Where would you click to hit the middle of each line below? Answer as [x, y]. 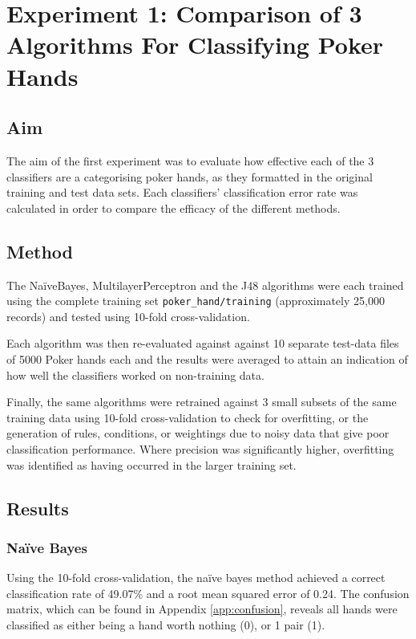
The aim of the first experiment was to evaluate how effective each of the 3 [190, 160]
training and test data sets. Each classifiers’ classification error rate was [182, 192]
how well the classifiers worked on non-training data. [135, 374]
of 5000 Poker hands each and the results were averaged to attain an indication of [207, 358]
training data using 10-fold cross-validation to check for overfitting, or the [188, 417]
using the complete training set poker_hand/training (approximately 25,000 [196, 301]
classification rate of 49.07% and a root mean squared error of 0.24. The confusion [208, 593]
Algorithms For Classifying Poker [195, 45]
